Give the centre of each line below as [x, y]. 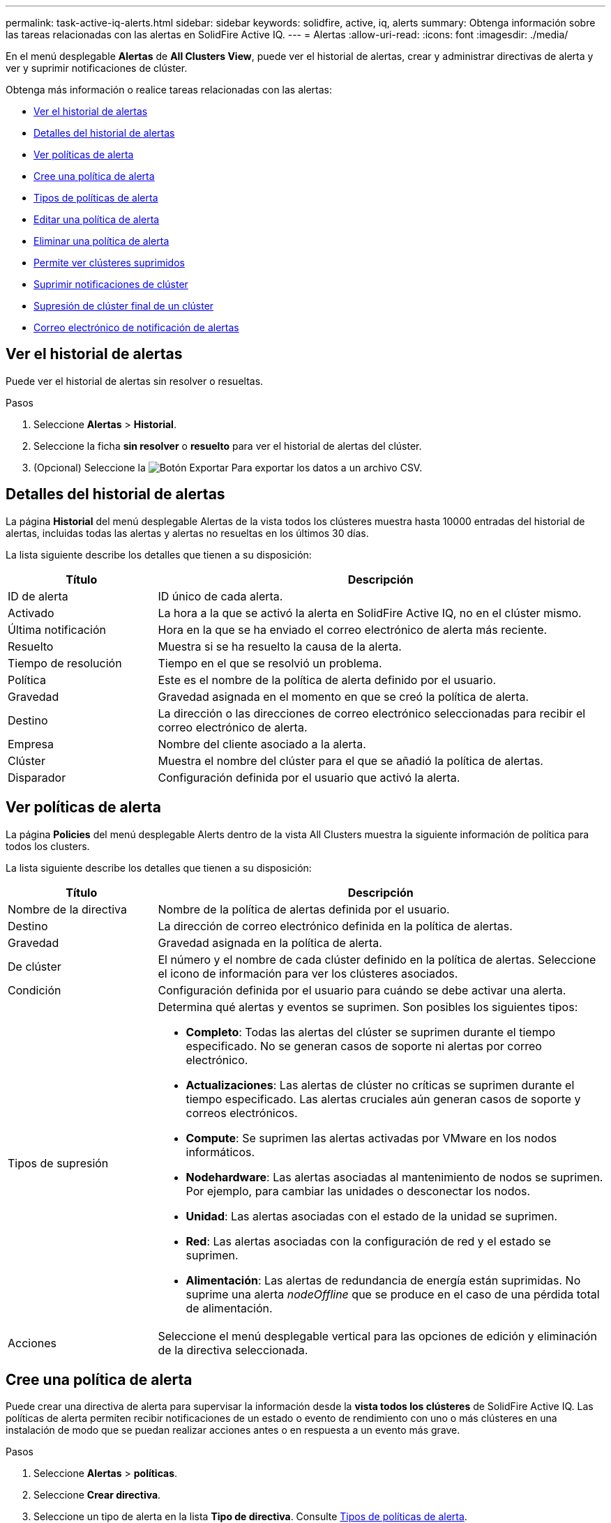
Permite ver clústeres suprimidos [109, 263]
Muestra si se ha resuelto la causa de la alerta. [280, 646]
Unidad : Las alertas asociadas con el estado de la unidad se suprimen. [372, 1216]
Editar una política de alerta [97, 219]
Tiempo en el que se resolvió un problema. [270, 663]
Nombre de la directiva [67, 909]
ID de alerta [38, 596]
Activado [31, 613]
